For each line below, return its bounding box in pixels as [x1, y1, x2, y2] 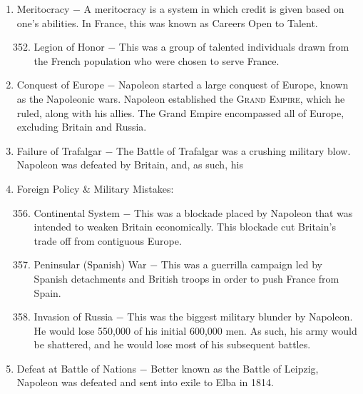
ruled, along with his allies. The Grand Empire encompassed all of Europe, [16, 105, 344, 120]
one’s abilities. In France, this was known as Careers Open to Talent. [16, 15, 318, 30]
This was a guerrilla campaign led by [160, 257, 322, 272]
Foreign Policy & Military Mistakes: [16, 181, 174, 196]
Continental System [34, 205, 120, 220]
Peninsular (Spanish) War [34, 257, 147, 272]
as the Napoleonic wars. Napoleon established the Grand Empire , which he [16, 91, 345, 106]
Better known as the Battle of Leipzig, [150, 360, 319, 375]
